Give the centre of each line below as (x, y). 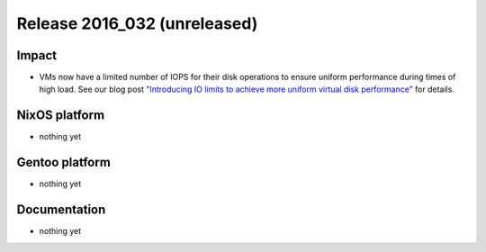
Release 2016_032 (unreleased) (137, 23)
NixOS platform (61, 116)
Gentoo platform (64, 162)
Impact (37, 55)
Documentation (61, 210)
